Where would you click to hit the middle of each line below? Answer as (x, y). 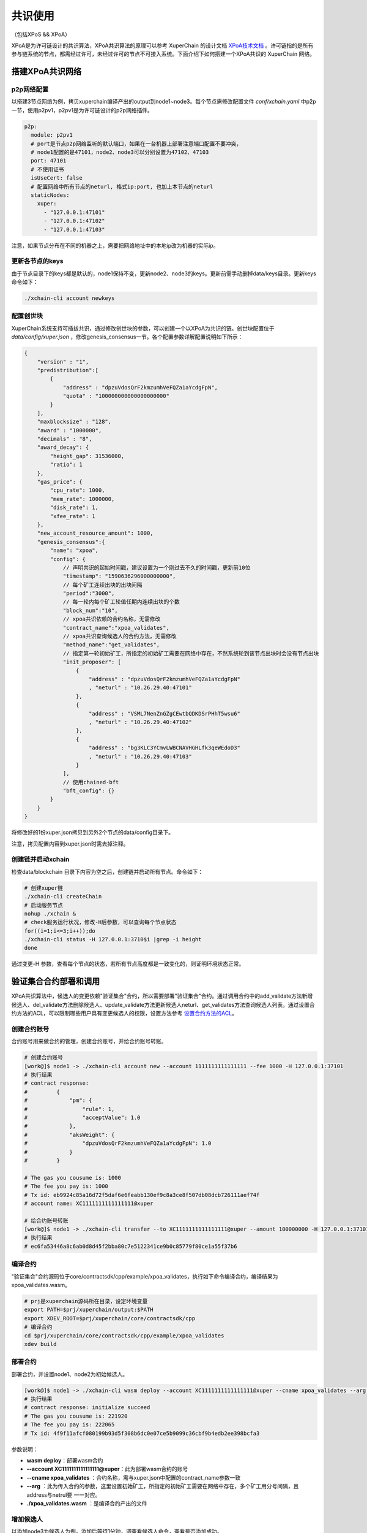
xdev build (40, 1344)
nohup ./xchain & (50, 913)
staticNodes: (50, 195)
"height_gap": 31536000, (87, 456)
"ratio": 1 (66, 465)
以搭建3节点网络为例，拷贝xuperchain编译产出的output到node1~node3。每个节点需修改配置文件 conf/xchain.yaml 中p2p (164, 102)
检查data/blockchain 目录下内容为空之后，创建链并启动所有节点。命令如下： (107, 871)
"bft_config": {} (89, 791)
